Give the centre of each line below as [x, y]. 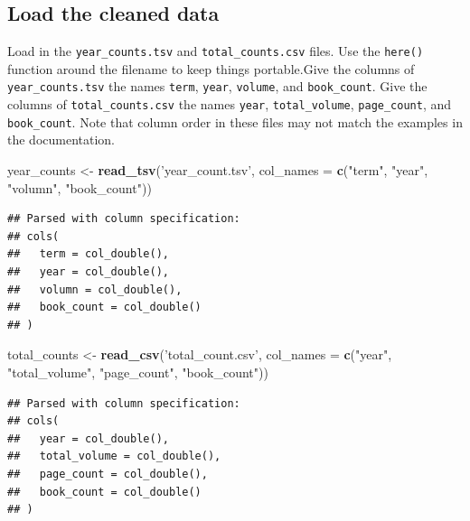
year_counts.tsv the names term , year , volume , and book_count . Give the [217, 86]
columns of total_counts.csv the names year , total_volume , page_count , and [230, 104]
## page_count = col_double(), [108, 474]
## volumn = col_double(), [95, 289]
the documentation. [61, 140]
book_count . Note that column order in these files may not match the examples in [235, 121]
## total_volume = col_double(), [114, 456]
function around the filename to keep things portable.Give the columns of [211, 68]
